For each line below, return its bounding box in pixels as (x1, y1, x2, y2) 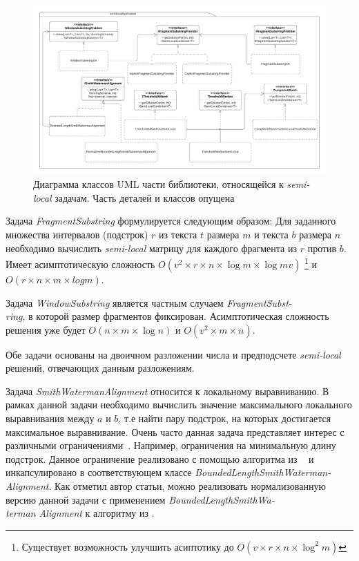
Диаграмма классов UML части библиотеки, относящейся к (33, 177, 284, 191)
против (307, 240, 337, 255)
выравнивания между (6, 411, 95, 426)
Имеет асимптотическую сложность (6, 256, 155, 271)
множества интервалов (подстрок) (6, 227, 148, 242)
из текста (159, 227, 197, 242)
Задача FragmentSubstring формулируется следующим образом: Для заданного (6, 213, 336, 228)
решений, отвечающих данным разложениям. (6, 361, 195, 375)
